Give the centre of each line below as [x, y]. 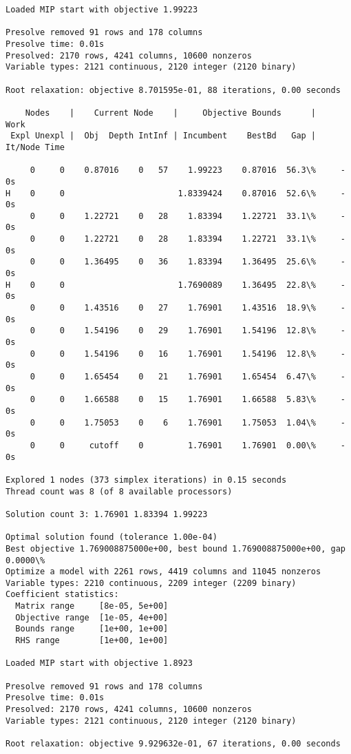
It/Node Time [35, 147]
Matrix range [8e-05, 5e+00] [92, 606]
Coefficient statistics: [62, 595]
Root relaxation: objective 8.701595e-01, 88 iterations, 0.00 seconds [173, 90]
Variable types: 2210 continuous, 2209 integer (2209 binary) [151, 583]
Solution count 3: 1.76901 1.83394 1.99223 [107, 514]
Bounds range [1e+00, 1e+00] [92, 629]
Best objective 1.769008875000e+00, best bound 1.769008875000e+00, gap [175, 548]
